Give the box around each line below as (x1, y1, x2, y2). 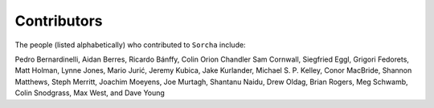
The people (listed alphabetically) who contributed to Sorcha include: (14, 40, 246, 50)
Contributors (14, 12, 104, 30)
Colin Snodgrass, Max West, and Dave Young (14, 88, 165, 98)
